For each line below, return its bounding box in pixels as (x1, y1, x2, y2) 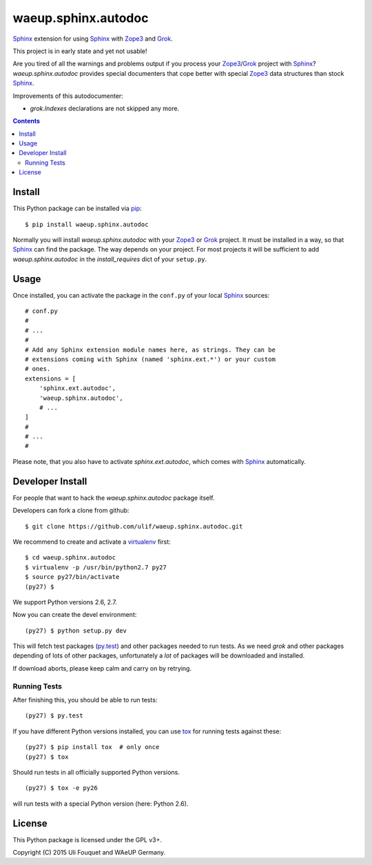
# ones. (25, 365, 51, 373)
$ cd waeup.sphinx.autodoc (25, 553, 116, 562)
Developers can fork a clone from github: (12, 507, 130, 515)
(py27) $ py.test (25, 712, 83, 720)
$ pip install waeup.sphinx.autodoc (25, 221, 149, 228)
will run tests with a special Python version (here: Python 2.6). (12, 800, 189, 808)
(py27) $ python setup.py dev (25, 627, 127, 634)
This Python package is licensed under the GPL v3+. (12, 835, 162, 844)
